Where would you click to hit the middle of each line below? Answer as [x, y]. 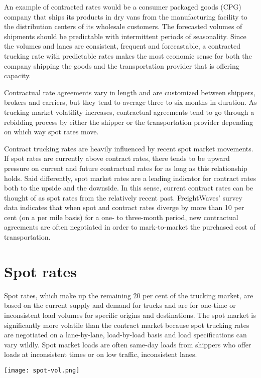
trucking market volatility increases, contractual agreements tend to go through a [129, 112]
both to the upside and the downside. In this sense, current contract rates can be [129, 188]
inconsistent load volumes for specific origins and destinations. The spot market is [130, 315]
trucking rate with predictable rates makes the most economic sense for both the [128, 55]
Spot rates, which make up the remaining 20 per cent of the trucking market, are [129, 295]
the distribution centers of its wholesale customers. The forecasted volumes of [123, 26]
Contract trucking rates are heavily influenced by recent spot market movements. [129, 148]
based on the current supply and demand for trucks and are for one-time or [120, 305]
